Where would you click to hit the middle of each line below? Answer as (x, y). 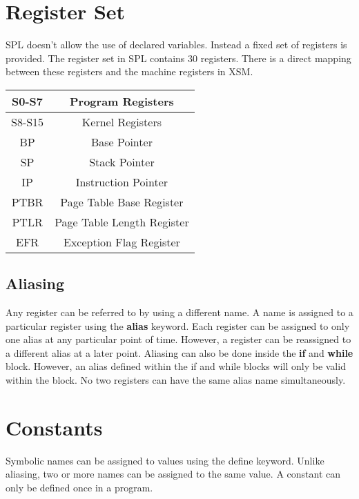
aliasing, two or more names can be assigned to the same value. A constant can (173, 474)
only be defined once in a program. (79, 487)
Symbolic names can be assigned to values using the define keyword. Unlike (165, 460)
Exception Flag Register (122, 242)
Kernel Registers (122, 121)
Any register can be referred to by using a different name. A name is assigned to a (179, 312)
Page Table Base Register (122, 202)
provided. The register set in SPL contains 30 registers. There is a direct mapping (178, 58)
